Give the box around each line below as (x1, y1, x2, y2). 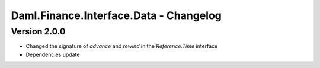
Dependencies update (25, 51, 80, 58)
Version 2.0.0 (11, 26, 66, 37)
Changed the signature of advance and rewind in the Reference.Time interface (25, 43, 218, 50)
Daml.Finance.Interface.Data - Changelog (11, 9, 222, 22)
